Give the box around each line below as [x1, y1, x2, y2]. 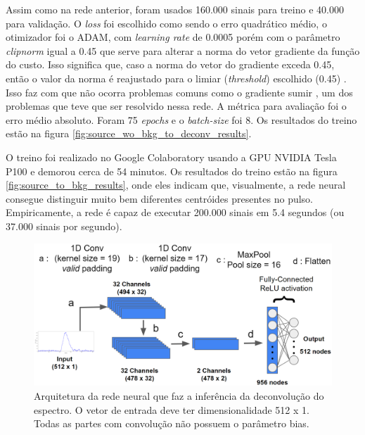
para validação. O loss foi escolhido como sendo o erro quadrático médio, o [6, 15, 327, 30]
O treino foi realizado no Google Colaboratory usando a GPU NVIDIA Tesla [6, 149, 337, 164]
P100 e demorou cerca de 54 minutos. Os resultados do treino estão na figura [6, 163, 338, 178]
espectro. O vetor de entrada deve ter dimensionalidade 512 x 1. [34, 402, 309, 417]
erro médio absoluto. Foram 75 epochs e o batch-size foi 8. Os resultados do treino [6, 112, 357, 127]
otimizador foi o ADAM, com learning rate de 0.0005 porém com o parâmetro [6, 30, 340, 44]
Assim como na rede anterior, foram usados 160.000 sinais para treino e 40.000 [6, 2, 344, 16]
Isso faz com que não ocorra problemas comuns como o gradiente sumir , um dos [6, 84, 353, 99]
